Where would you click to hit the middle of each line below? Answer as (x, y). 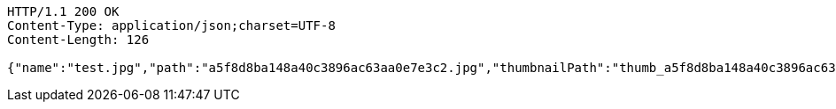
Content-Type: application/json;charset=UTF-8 (171, 25)
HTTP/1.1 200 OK (63, 11)
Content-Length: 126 (78, 40)
